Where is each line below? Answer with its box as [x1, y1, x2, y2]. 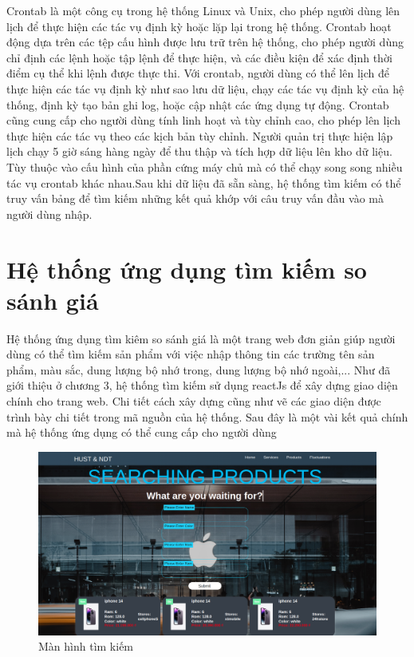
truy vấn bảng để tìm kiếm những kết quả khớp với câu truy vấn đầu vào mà [6, 190, 384, 207]
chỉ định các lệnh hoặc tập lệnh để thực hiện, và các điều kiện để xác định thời [6, 49, 392, 65]
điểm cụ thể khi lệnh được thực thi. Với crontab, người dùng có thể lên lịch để [6, 65, 389, 81]
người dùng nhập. [6, 205, 93, 222]
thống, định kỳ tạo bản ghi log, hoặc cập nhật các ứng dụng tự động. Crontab [6, 96, 389, 113]
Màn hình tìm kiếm [38, 638, 134, 655]
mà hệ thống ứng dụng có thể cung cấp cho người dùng [6, 424, 277, 441]
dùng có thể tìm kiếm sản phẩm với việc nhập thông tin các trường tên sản [6, 346, 375, 362]
